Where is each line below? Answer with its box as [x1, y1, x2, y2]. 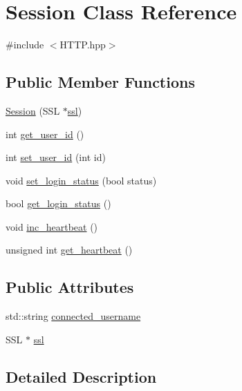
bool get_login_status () [6, 196, 111, 211]
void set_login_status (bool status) [6, 173, 157, 187]
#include [6, 37, 44, 52]
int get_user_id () [6, 126, 84, 141]
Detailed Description [6, 365, 157, 387]
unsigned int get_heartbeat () [6, 242, 133, 257]
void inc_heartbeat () [6, 219, 98, 233]
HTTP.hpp [59, 37, 106, 52]
